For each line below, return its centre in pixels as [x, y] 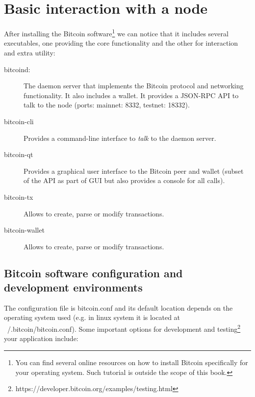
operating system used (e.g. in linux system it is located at [92, 317]
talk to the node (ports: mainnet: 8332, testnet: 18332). [107, 105]
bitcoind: [17, 69]
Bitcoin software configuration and [93, 273]
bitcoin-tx [19, 197]
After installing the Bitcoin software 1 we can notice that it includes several [116, 33]
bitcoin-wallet [24, 230]
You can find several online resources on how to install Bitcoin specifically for [132, 362]
